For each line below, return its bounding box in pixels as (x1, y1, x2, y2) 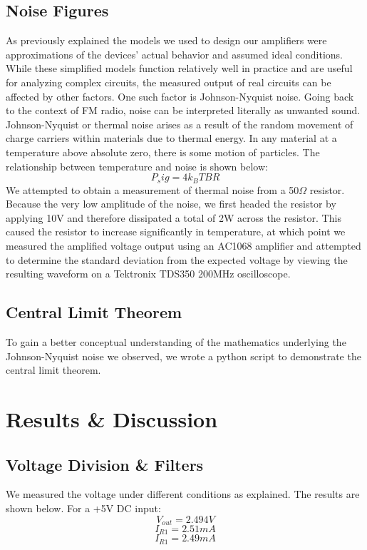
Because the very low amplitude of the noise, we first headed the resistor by (6, 196, 336, 211)
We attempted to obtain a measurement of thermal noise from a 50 (6, 182, 299, 197)
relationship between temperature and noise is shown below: (6, 158, 268, 173)
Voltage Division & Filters (6, 453, 204, 475)
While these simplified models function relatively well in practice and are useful (6, 61, 353, 76)
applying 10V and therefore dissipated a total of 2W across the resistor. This (6, 210, 341, 225)
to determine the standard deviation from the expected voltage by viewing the (6, 252, 348, 267)
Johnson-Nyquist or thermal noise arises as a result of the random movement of (6, 116, 353, 131)
